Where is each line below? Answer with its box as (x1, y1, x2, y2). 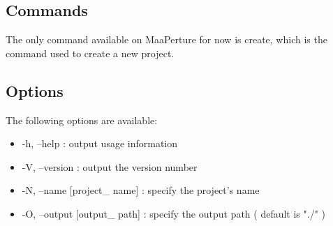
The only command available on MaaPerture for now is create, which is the (6, 32, 327, 47)
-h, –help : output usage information (22, 136, 178, 151)
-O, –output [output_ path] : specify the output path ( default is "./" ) (22, 206, 325, 220)
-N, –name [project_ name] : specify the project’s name (22, 183, 260, 197)
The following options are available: (6, 112, 158, 127)
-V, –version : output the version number (22, 159, 198, 174)
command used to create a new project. (6, 45, 175, 60)
